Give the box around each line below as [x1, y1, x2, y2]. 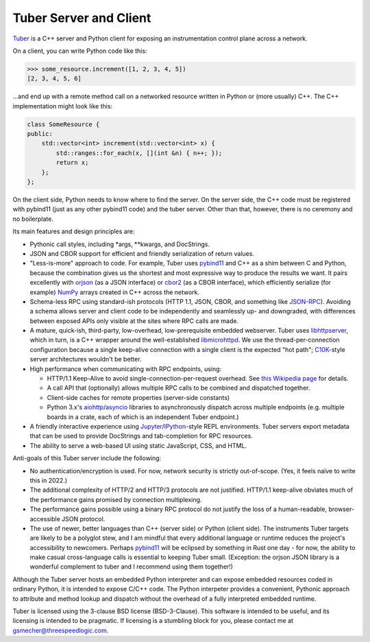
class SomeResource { [27, 120, 100, 128]
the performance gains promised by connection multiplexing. [29, 495, 202, 503]
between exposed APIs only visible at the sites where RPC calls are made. [29, 316, 239, 325]
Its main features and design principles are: [12, 227, 135, 236]
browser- [328, 505, 355, 514]
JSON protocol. [62, 514, 106, 523]
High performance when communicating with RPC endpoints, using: [29, 364, 222, 373]
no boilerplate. [12, 215, 54, 223]
